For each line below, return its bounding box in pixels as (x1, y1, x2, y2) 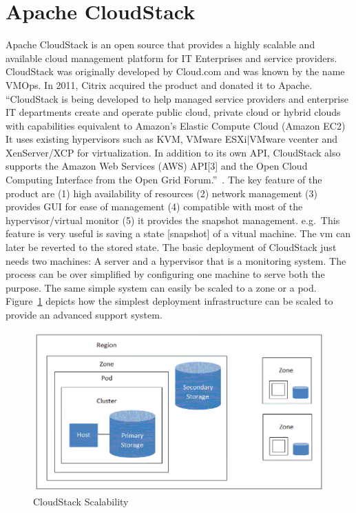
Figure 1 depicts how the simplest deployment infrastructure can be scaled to (6, 294, 333, 308)
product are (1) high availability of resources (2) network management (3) (6, 185, 318, 200)
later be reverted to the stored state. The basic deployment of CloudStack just (6, 240, 337, 254)
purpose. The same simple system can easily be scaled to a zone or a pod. (6, 280, 317, 294)
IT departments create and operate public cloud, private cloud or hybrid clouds (6, 105, 341, 119)
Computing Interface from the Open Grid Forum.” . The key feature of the (6, 172, 322, 187)
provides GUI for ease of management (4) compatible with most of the (6, 199, 303, 214)
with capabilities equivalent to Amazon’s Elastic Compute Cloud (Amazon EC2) (6, 118, 346, 132)
